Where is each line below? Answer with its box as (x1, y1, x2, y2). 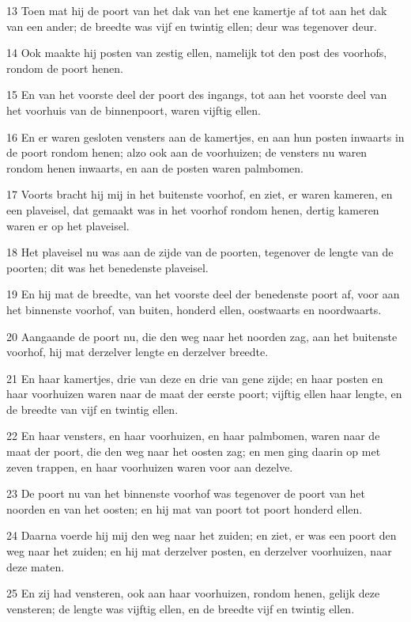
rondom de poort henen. (6, 59, 123, 76)
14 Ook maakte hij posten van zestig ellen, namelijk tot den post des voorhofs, (6, 44, 387, 61)
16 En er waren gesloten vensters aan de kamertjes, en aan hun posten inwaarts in (6, 128, 405, 145)
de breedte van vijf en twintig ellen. (6, 400, 179, 417)
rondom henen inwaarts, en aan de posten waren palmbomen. (6, 159, 304, 176)
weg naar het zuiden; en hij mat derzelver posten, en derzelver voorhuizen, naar (6, 543, 392, 559)
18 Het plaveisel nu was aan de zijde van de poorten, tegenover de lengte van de (6, 244, 394, 260)
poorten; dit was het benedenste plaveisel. (6, 259, 209, 275)
